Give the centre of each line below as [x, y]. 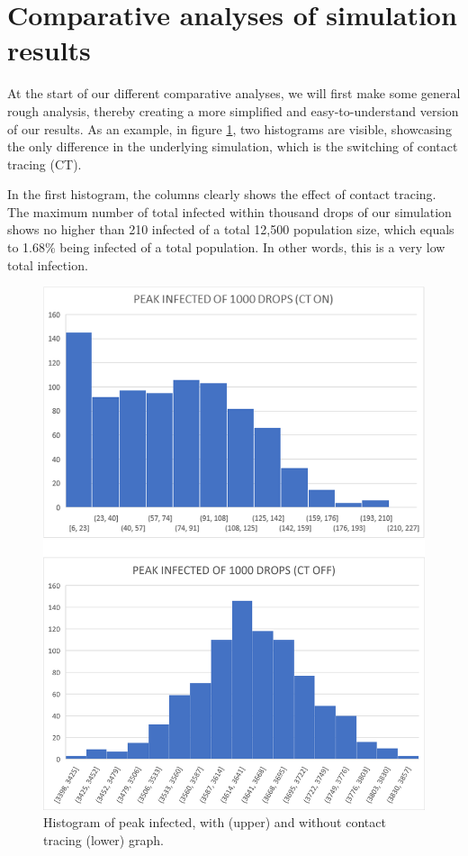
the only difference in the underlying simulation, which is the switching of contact [233, 146]
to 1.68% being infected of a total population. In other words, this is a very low [226, 247]
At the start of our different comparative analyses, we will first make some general [234, 93]
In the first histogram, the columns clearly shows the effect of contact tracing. [222, 194]
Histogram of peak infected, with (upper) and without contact [215, 822]
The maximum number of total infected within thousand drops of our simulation [229, 211]
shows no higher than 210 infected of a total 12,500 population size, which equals [231, 229]
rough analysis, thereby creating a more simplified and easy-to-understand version [233, 110]
